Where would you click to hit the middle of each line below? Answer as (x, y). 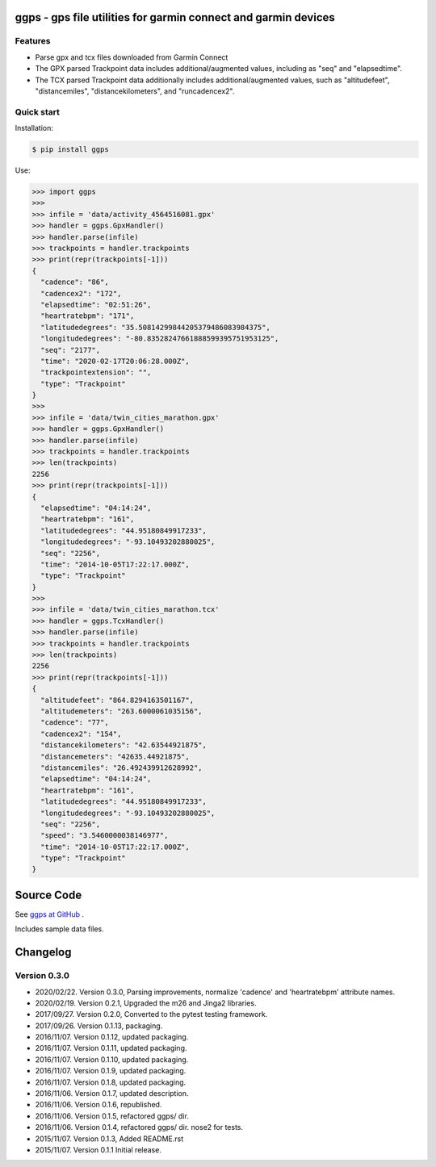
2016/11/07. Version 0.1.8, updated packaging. (111, 1082)
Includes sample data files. (59, 929)
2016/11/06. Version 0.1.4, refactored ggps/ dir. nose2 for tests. (139, 1127)
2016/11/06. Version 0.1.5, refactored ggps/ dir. (112, 1116)
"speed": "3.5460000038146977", (105, 836)
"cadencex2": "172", (81, 293)
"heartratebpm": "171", (88, 316)
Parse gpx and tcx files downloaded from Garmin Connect (132, 57)
